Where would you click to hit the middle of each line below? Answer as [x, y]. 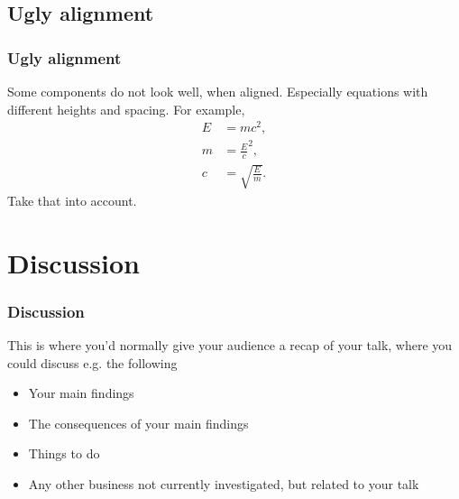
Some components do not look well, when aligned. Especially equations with [218, 91]
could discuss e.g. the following [92, 362]
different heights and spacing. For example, [126, 109]
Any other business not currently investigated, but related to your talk [224, 483]
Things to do [64, 453]
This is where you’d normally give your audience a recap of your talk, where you [230, 344]
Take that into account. [72, 200]
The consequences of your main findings [138, 423]
